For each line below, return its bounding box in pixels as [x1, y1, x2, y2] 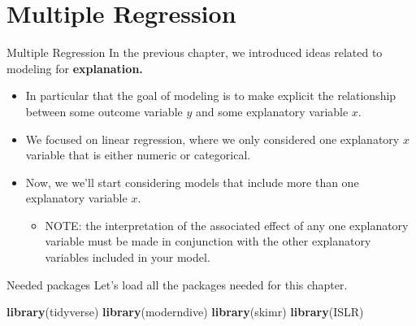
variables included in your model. [45, 249, 210, 266]
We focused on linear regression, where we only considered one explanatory [25, 130, 400, 147]
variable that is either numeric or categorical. [25, 146, 251, 163]
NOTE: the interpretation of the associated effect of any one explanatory [45, 216, 409, 233]
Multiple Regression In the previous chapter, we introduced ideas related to [6, 44, 383, 61]
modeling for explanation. [6, 59, 143, 76]
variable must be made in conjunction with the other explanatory [45, 233, 371, 250]
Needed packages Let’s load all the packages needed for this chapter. [6, 276, 348, 293]
